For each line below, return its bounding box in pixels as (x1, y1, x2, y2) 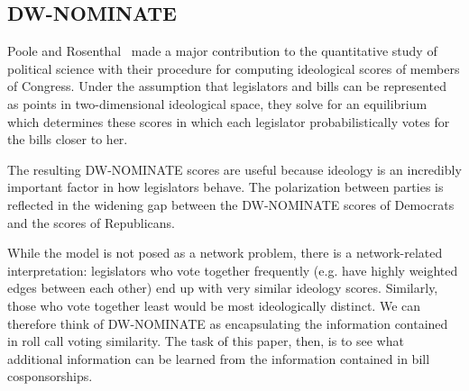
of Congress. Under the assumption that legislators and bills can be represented (7, 77, 446, 95)
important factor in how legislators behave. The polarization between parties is (7, 177, 444, 196)
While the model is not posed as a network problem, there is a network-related (7, 243, 443, 262)
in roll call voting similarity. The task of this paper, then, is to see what (7, 332, 404, 350)
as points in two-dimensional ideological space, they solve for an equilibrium (7, 94, 428, 113)
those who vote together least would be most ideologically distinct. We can (7, 296, 421, 314)
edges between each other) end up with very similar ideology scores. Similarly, (7, 278, 438, 297)
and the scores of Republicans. (7, 213, 175, 232)
